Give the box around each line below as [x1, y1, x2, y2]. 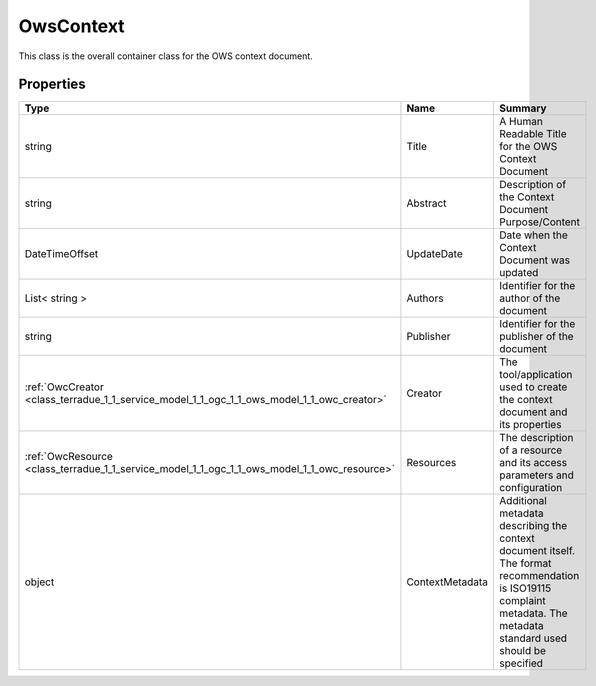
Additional [499, 494, 547, 508]
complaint [499, 594, 547, 608]
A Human [499, 115, 544, 129]
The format [499, 556, 552, 570]
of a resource [499, 443, 563, 457]
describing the [499, 519, 568, 533]
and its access [499, 456, 568, 470]
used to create [499, 380, 568, 394]
